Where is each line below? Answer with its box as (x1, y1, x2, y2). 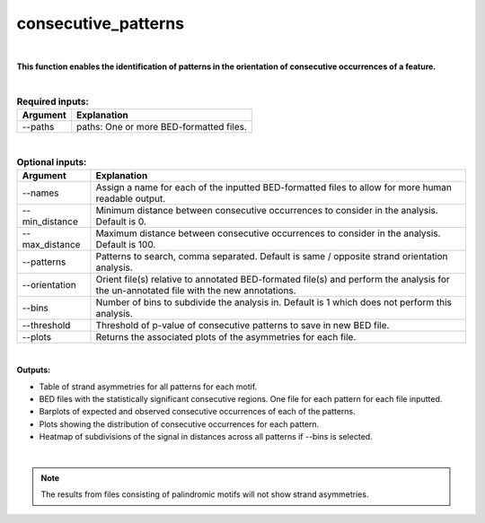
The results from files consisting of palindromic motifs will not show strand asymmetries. (40, 489, 369, 500)
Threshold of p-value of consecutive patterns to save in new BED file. (95, 318, 390, 331)
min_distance (22, 215, 78, 228)
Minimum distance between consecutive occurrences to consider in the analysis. (95, 204, 439, 216)
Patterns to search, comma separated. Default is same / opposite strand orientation (95, 249, 448, 262)
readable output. (95, 192, 166, 205)
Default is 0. (95, 215, 147, 228)
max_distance (22, 238, 81, 250)
